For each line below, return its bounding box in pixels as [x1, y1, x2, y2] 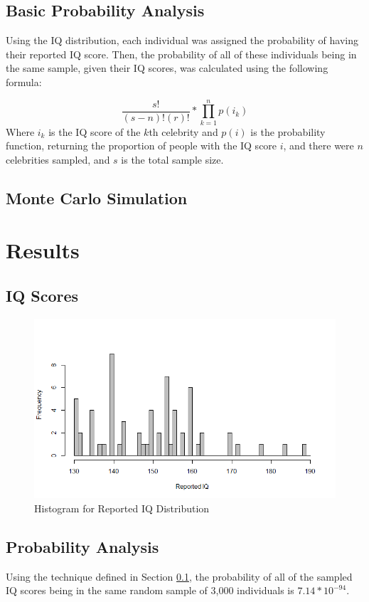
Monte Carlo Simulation [6, 186, 188, 208]
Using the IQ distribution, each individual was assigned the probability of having [6, 33, 358, 48]
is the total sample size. [121, 152, 224, 167]
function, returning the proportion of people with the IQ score [6, 138, 277, 153]
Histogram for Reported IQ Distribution [34, 500, 210, 515]
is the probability [250, 124, 326, 139]
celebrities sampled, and [6, 152, 110, 167]
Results [6, 236, 80, 265]
